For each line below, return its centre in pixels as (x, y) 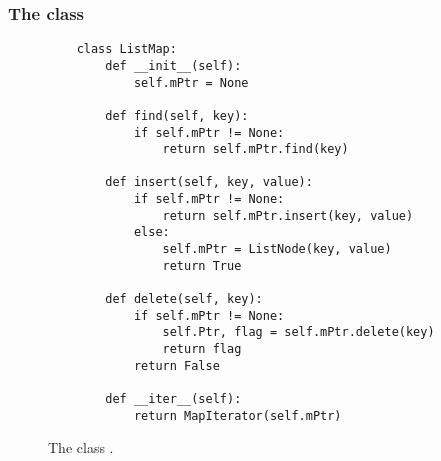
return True (202, 265)
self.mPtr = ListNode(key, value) (277, 249)
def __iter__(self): (173, 399)
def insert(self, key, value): (209, 182)
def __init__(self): (173, 65)
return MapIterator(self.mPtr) (237, 415)
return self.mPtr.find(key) (255, 149)
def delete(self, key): (184, 299)
